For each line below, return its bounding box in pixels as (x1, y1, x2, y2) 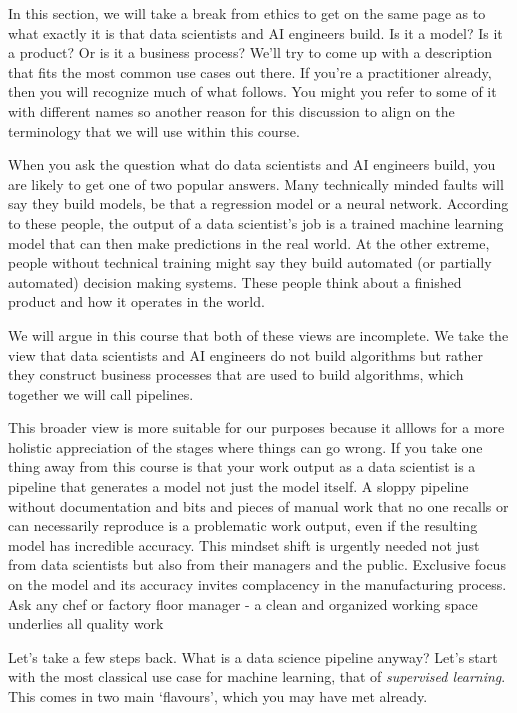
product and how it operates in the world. (8, 291, 265, 312)
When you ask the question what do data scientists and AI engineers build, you (8, 154, 496, 175)
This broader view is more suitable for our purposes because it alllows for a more (8, 417, 505, 438)
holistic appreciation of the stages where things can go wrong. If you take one (8, 436, 483, 457)
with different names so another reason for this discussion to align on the (8, 100, 455, 121)
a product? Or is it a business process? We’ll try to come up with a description (8, 42, 493, 63)
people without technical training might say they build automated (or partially (8, 252, 492, 273)
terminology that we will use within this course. (8, 120, 300, 141)
